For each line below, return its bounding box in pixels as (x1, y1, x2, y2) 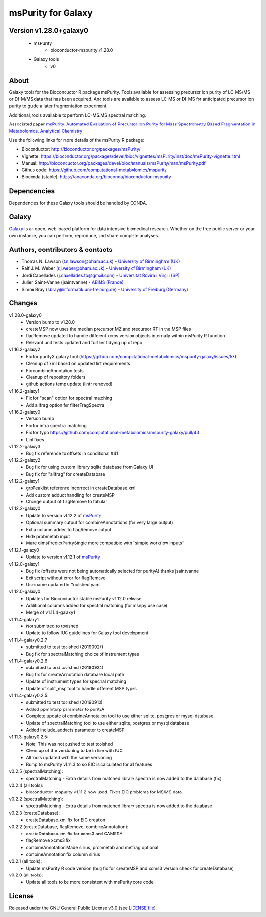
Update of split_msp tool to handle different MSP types (26, 685, 137, 691)
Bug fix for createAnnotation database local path (26, 671, 125, 677)
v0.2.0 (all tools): (9, 872, 44, 878)
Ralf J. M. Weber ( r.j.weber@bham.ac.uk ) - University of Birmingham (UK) (21, 265, 171, 271)
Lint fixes (26, 436, 44, 442)
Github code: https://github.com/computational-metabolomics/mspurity (21, 167, 167, 173)
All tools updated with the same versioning (26, 754, 112, 760)
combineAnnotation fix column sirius (26, 851, 100, 857)
